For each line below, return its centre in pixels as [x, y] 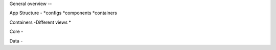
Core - [16, 32]
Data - [16, 41]
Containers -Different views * [40, 22]
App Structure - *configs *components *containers [63, 13]
